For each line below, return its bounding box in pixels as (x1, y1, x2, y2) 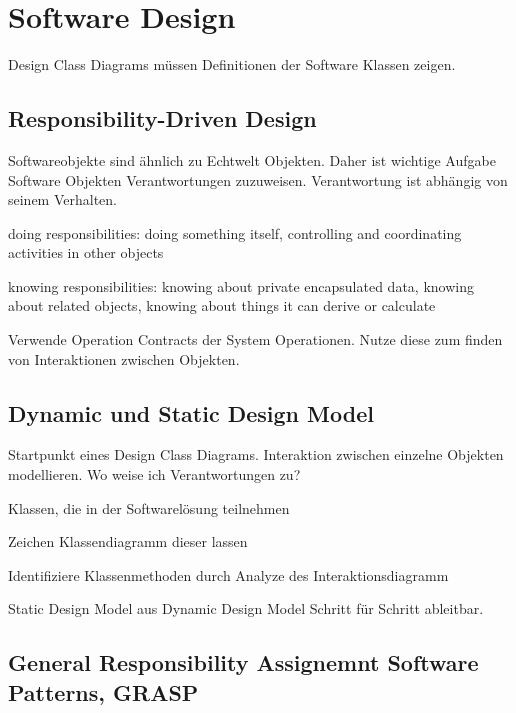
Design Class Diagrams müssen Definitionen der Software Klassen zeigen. (8, 54, 456, 75)
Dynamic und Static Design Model (8, 397, 374, 428)
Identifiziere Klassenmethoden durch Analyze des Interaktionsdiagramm (8, 564, 449, 585)
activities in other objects (8, 242, 164, 263)
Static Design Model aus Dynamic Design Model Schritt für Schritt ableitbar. (8, 598, 484, 619)
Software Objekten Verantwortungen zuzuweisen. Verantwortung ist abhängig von (8, 169, 508, 190)
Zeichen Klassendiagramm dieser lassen (8, 531, 248, 552)
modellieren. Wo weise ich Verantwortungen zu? (8, 464, 301, 485)
